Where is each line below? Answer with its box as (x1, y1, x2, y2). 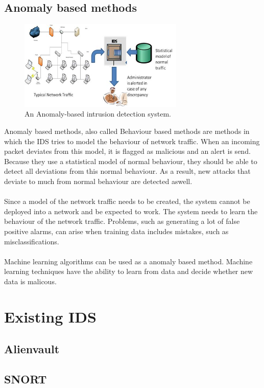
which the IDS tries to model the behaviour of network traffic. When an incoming (4, 135, 260, 146)
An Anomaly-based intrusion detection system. (25, 108, 171, 119)
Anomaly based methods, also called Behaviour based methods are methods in (4, 125, 250, 136)
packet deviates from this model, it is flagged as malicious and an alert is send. (4, 146, 251, 156)
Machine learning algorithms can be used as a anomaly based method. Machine (4, 256, 253, 266)
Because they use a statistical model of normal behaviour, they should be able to (4, 155, 257, 166)
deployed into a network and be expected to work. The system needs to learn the (4, 206, 258, 216)
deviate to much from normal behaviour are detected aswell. (4, 175, 193, 186)
